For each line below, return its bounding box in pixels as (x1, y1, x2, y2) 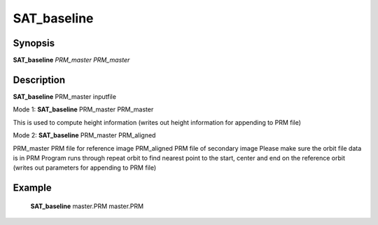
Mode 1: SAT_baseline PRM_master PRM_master (13, 105, 154, 114)
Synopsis (13, 37, 55, 49)
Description (13, 74, 66, 86)
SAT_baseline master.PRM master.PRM (30, 202, 143, 210)
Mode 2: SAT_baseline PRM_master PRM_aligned (13, 131, 156, 139)
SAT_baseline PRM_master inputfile (13, 92, 117, 101)
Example (13, 182, 52, 194)
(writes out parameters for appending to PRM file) (13, 163, 157, 172)
